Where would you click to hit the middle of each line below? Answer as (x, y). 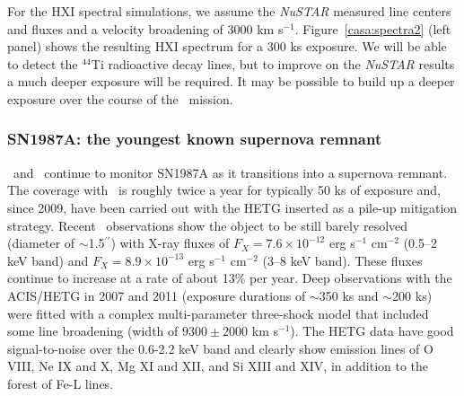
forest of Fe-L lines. (61, 383)
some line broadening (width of (93, 331)
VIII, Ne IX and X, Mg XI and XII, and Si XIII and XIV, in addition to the (218, 366)
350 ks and (349, 295)
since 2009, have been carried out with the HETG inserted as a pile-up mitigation (232, 207)
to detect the (43, 63)
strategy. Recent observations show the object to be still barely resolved (208, 225)
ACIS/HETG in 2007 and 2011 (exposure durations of (157, 295)
